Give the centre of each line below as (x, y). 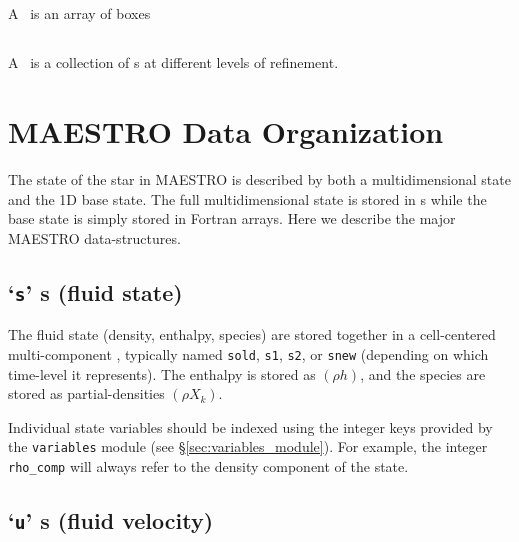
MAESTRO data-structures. (94, 237)
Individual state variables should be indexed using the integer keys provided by (250, 426)
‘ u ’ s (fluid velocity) (111, 519)
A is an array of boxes (79, 13)
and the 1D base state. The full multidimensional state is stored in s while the (247, 198)
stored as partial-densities (86, 393)
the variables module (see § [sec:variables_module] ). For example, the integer (248, 446)
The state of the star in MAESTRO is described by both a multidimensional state (259, 179)
